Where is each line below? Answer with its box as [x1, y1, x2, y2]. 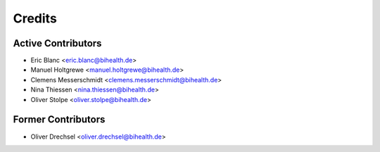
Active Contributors [13, 37, 102, 49]
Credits [13, 11, 58, 26]
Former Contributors [13, 113, 106, 126]
